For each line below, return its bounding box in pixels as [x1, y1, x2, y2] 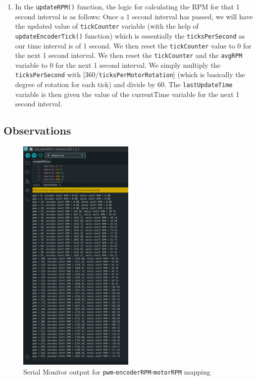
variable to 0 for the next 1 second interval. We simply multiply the [15, 59, 220, 70]
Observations [3, 123, 71, 138]
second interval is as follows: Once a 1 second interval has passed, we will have [15, 11, 253, 21]
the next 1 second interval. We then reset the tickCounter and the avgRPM [15, 50, 243, 60]
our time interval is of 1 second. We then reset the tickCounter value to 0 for [15, 40, 252, 50]
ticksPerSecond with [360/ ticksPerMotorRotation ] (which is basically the [15, 69, 245, 80]
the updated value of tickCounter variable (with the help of [15, 21, 199, 31]
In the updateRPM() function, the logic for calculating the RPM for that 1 [15, 1, 240, 11]
